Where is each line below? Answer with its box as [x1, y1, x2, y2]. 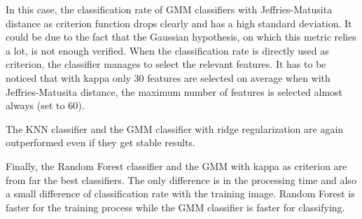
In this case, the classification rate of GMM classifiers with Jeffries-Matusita [6, 2, 333, 16]
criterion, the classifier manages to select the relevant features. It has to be [6, 57, 326, 71]
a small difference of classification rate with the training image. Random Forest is [6, 186, 355, 201]
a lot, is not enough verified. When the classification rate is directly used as [6, 43, 329, 57]
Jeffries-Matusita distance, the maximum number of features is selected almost [6, 84, 343, 99]
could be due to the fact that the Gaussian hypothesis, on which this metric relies [6, 29, 356, 44]
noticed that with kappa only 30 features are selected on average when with [6, 70, 330, 85]
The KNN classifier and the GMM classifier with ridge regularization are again [6, 121, 344, 136]
